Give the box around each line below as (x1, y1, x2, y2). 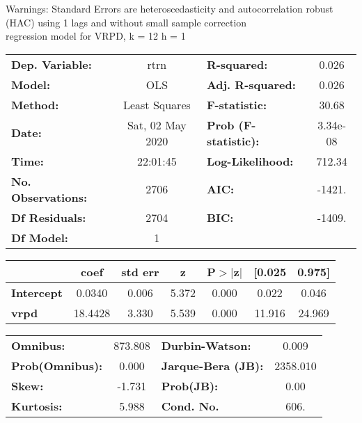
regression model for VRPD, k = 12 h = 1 (6, 29, 186, 43)
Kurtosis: (11, 397, 63, 414)
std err (121, 263, 159, 280)
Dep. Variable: (11, 56, 92, 72)
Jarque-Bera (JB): (161, 357, 264, 374)
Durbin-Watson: (161, 337, 251, 353)
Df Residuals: (11, 209, 86, 225)
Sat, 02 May (127, 116, 187, 133)
